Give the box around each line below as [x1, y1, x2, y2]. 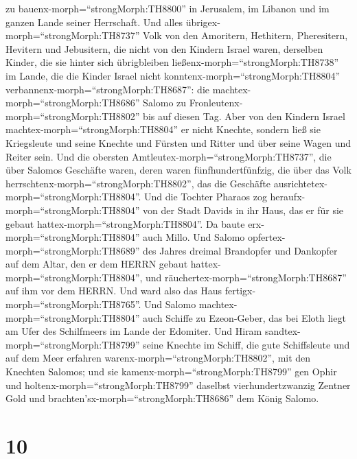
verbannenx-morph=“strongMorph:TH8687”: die [5, 82, 210, 96]
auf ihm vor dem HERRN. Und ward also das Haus [5, 283, 222, 298]
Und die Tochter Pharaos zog [144, 189, 267, 204]
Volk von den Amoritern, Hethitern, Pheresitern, [143, 28, 348, 43]
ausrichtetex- [273, 176, 327, 190]
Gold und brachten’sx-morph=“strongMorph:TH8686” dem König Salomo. [5, 391, 319, 405]
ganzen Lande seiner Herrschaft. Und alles [5, 14, 183, 29]
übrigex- [185, 14, 220, 29]
